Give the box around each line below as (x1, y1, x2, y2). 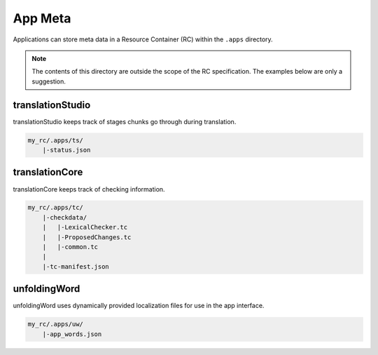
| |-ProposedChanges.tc (42, 233, 132, 241)
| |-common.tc (42, 243, 98, 251)
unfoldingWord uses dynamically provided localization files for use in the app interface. (13, 302, 265, 310)
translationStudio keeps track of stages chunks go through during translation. (13, 117, 237, 126)
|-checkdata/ (42, 213, 87, 221)
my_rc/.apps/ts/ (27, 136, 84, 144)
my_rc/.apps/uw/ (27, 320, 84, 328)
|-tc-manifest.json (42, 262, 110, 270)
